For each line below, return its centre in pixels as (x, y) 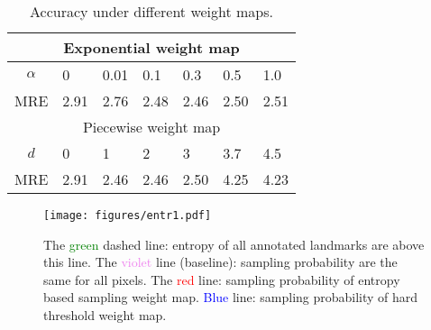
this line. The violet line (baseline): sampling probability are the (220, 262)
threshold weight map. (105, 315)
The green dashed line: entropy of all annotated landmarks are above (234, 244)
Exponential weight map (151, 47)
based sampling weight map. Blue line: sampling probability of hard (231, 297)
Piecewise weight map (151, 127)
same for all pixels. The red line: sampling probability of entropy (222, 279)
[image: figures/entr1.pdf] (128, 215)
